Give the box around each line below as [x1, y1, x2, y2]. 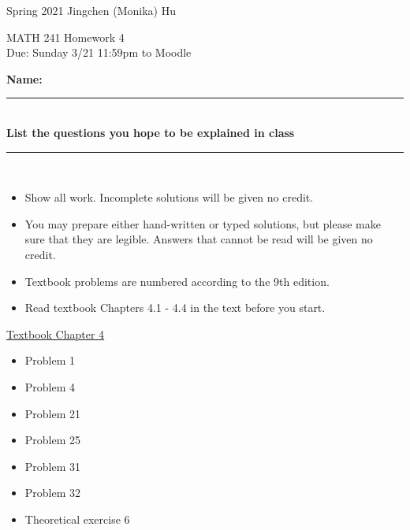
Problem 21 [24, 405, 81, 421]
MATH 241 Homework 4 [6, 28, 125, 45]
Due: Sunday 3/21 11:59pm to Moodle [6, 44, 192, 61]
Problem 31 [24, 458, 81, 474]
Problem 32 [24, 484, 81, 501]
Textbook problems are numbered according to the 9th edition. [24, 272, 330, 289]
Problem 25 [24, 432, 81, 448]
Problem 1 [24, 352, 76, 369]
